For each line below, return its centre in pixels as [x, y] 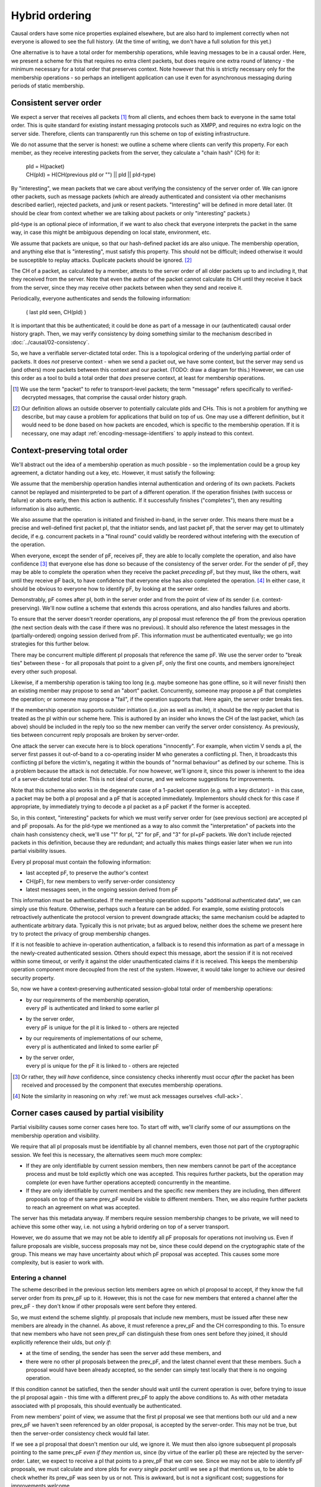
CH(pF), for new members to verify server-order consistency [100, 881]
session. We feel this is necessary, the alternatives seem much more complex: [107, 1155]
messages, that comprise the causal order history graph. [118, 397]
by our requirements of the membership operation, [88, 1000]
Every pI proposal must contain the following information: [81, 862]
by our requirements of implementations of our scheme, [94, 1039]
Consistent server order [56, 103]
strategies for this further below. [51, 644]
